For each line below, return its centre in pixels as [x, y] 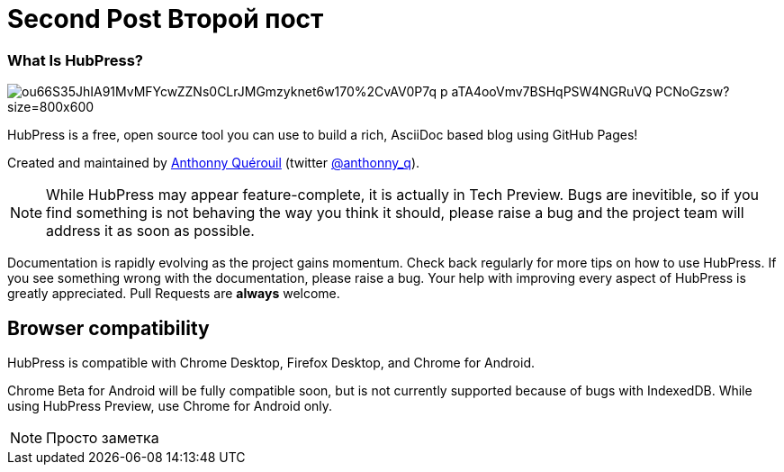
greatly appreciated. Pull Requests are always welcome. [174, 294]
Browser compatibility [108, 328]
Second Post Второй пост [166, 19]
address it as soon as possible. [150, 231]
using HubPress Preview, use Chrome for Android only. [170, 405]
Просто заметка [103, 437]
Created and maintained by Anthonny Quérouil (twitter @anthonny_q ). [214, 163]
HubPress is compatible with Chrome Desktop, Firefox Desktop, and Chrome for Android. [271, 362]
